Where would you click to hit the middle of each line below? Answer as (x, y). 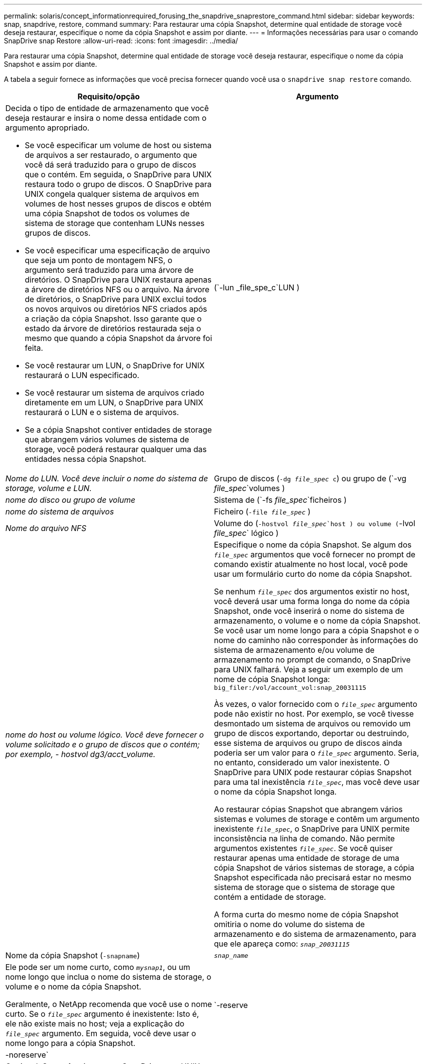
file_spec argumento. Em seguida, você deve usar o (101, 1033)
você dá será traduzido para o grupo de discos (111, 165)
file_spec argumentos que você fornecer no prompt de (315, 554)
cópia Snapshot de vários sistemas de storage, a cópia (314, 868)
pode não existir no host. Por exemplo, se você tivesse (314, 714)
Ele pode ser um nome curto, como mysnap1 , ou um (98, 967)
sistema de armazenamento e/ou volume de (294, 650)
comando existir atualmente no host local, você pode (311, 564)
